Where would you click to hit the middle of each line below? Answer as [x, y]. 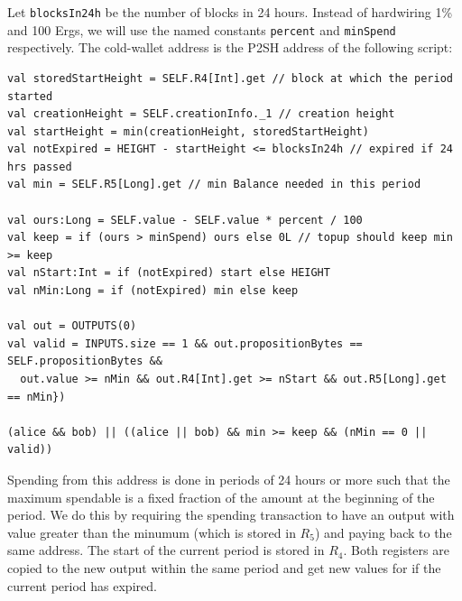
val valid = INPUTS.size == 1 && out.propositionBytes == [185, 343]
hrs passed [40, 166]
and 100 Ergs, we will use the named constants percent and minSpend [202, 29]
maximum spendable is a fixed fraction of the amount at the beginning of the [221, 497]
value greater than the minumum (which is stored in [152, 532]
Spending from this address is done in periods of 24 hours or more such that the [229, 479]
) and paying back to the [383, 532]
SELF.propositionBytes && [85, 361]
